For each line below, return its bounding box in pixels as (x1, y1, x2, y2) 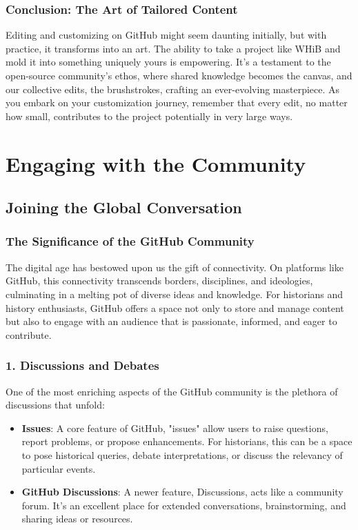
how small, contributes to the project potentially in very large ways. (6, 108, 293, 123)
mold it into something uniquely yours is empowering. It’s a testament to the (6, 55, 331, 69)
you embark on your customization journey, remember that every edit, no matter (6, 95, 348, 110)
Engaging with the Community (6, 149, 306, 177)
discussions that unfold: (6, 397, 105, 412)
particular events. (21, 461, 96, 475)
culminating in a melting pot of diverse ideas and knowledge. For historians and (6, 286, 344, 301)
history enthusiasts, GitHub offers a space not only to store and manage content (6, 300, 344, 315)
